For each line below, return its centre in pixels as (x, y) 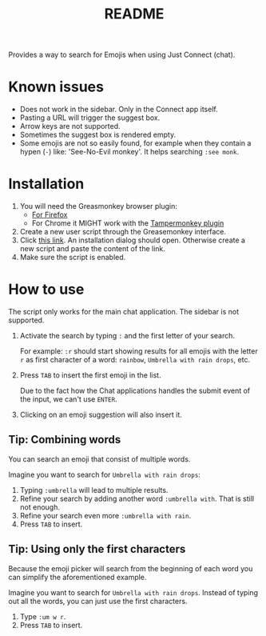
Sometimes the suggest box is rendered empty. (98, 135)
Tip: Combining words (65, 440)
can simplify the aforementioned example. (77, 577)
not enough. (40, 507)
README (134, 14)
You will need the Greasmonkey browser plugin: (98, 206)
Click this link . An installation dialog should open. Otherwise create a (133, 240)
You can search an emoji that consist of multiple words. (99, 459)
